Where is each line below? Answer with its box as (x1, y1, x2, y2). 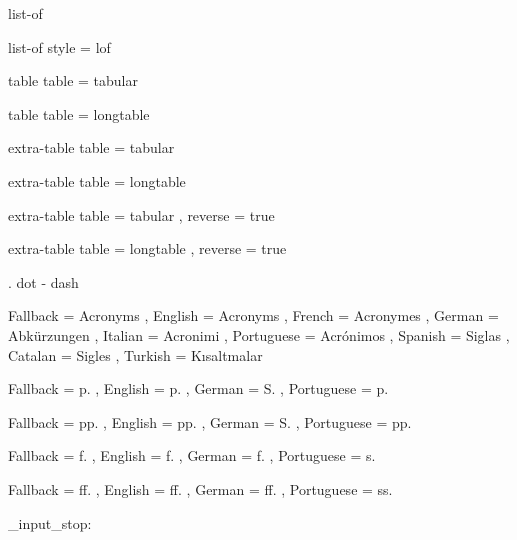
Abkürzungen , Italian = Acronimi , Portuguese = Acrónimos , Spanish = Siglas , (8, 324, 510, 345)
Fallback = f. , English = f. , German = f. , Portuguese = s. (8, 445, 376, 466)
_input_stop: (8, 512, 92, 533)
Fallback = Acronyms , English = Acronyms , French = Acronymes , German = (8, 305, 499, 326)
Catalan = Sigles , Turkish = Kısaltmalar (8, 344, 263, 365)
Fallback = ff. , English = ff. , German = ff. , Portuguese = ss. (8, 478, 393, 499)
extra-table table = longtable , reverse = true (8, 238, 287, 259)
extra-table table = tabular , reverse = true (8, 204, 275, 225)
